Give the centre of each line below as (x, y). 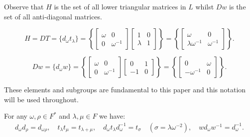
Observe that (24, 6)
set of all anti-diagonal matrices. (53, 16)
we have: (112, 116)
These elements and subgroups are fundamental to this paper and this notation (125, 90)
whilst (205, 6)
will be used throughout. (41, 99)
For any (16, 116)
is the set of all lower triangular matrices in (120, 6)
